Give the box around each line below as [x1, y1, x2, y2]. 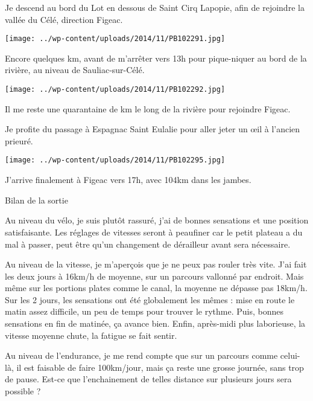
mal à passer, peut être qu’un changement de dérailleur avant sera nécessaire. [5, 237, 291, 250]
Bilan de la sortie [5, 193, 68, 206]
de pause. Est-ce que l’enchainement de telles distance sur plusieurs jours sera [5, 373, 292, 385]
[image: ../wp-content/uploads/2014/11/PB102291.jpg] [5, 34, 226, 43]
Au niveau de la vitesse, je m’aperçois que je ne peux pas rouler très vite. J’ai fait [5, 258, 307, 271]
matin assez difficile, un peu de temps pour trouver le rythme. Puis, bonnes [5, 305, 283, 318]
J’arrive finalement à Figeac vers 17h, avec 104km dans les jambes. [5, 173, 251, 186]
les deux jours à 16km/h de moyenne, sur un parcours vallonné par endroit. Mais [5, 269, 304, 282]
